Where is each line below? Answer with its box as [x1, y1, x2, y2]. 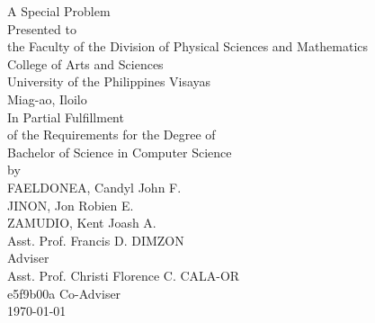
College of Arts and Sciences [7, 54, 164, 73]
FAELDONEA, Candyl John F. [7, 177, 182, 196]
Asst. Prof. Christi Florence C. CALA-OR [7, 265, 240, 284]
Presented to [7, 19, 76, 38]
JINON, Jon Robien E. [7, 195, 134, 214]
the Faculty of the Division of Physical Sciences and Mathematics [7, 37, 369, 56]
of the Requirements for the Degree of [7, 125, 216, 144]
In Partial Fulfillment [7, 107, 124, 126]
